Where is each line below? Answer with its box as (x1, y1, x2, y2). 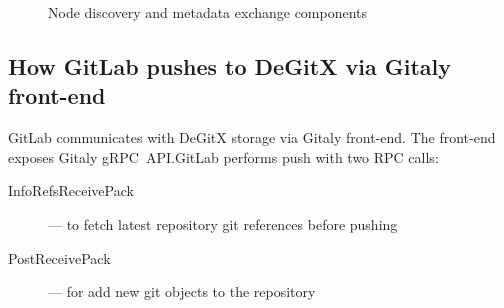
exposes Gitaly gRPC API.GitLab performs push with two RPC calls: (8, 146, 439, 167)
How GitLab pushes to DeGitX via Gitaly (8, 50, 451, 81)
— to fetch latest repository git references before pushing (48, 213, 398, 234)
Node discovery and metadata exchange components (48, 2, 368, 22)
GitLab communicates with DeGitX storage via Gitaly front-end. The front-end (8, 127, 496, 148)
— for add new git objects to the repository (48, 281, 316, 302)
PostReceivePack (8, 247, 111, 268)
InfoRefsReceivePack (8, 180, 134, 201)
